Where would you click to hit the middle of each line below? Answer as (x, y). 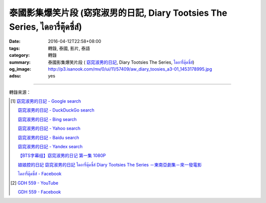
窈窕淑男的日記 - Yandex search (50, 147)
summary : (20, 62)
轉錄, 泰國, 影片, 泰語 (69, 48)
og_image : (20, 69)
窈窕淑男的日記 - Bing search (47, 119)
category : (19, 55)
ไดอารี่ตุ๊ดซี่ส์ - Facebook (40, 174)
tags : (15, 48)
